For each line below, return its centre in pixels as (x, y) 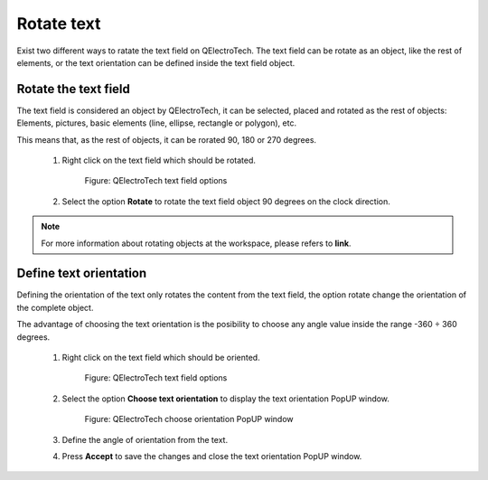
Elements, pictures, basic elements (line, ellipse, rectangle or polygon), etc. (157, 123)
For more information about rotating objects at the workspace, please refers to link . (196, 243)
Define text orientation (82, 273)
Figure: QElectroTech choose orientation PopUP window (189, 419)
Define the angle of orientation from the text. (145, 439)
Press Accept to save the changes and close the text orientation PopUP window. (212, 456)
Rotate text (59, 24)
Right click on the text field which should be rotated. (159, 160)
